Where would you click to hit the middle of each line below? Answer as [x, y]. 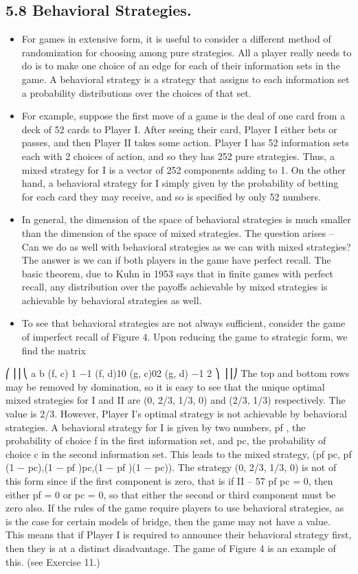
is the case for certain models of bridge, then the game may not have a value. [168, 521]
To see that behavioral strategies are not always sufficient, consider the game [183, 323]
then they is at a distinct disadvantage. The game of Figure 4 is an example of [171, 548]
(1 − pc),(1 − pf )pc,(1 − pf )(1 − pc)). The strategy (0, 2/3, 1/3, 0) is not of [171, 467]
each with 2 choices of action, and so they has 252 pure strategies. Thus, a [178, 156]
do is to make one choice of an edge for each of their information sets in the [181, 66]
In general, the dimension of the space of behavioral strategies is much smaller [186, 219]
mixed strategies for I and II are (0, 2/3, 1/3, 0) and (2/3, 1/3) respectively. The [176, 400]
